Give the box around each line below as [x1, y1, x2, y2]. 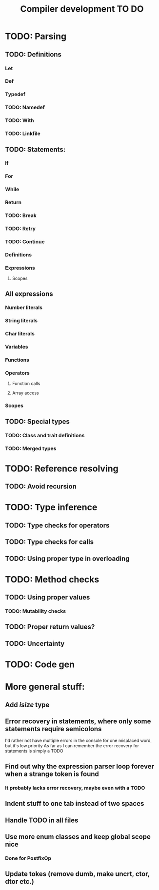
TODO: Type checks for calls [5, 538, 94, 546]
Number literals [5, 304, 43, 311]
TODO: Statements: [5, 145, 66, 154]
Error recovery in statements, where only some [5, 717, 151, 725]
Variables [5, 344, 28, 350]
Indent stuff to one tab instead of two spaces [5, 799, 144, 808]
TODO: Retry [5, 225, 36, 232]
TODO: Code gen [5, 659, 75, 670]
